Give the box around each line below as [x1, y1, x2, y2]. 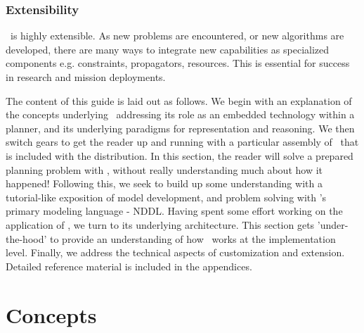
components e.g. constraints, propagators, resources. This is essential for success [6, 56, 350, 70]
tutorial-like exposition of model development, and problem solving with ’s [6, 189, 327, 204]
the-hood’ [6, 231, 47, 246]
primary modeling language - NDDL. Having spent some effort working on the [6, 203, 343, 218]
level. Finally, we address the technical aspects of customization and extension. [6, 245, 345, 260]
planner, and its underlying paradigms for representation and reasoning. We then [6, 120, 355, 135]
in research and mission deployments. [6, 70, 166, 84]
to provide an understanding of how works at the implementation [50, 231, 336, 246]
